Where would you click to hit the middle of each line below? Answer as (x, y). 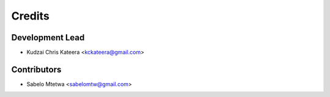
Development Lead (48, 38)
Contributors (36, 69)
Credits (31, 16)
